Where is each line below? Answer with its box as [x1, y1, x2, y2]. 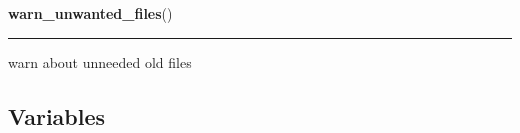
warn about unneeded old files [8, 51, 192, 72]
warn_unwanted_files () [8, 3, 173, 23]
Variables [8, 100, 106, 131]
